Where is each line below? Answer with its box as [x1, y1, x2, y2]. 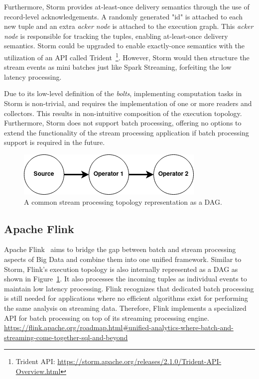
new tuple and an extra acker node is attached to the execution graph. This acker [4, 21, 254, 31]
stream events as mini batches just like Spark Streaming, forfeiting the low [4, 62, 232, 72]
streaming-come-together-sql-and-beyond [4, 332, 128, 342]
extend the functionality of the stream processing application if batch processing [4, 127, 249, 137]
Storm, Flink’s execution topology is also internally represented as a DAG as [4, 263, 238, 274]
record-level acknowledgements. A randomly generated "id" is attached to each [4, 11, 243, 21]
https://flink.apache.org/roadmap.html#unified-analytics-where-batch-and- [4, 322, 234, 333]
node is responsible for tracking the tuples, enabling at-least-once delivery [4, 30, 228, 41]
